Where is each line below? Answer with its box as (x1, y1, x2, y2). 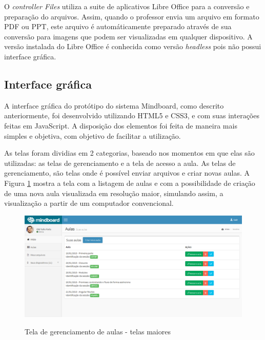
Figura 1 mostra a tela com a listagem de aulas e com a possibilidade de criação (4, 177, 255, 188)
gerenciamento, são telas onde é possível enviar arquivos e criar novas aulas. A (4, 167, 250, 178)
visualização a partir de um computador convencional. (4, 198, 174, 208)
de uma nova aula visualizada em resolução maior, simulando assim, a (4, 187, 223, 198)
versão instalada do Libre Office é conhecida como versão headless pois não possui (4, 41, 261, 52)
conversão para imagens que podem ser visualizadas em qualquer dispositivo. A (4, 31, 253, 41)
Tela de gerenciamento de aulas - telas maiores (25, 326, 171, 337)
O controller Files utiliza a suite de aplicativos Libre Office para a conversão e (4, 1, 250, 11)
